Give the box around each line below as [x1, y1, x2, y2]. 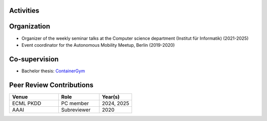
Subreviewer [61, 106, 91, 113]
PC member [61, 100, 89, 107]
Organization [9, 22, 50, 30]
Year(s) [102, 93, 120, 100]
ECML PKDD [12, 100, 42, 107]
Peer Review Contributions [9, 81, 93, 89]
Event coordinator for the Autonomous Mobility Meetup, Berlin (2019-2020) [21, 42, 175, 48]
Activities [9, 6, 40, 15]
